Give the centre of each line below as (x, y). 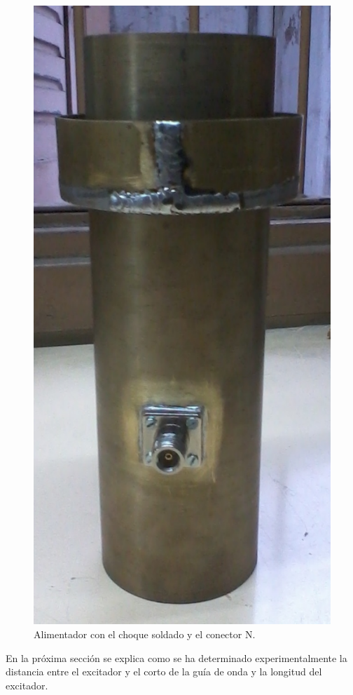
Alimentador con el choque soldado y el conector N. (145, 634)
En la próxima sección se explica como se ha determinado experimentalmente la (176, 657)
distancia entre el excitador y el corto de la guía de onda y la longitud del (164, 672)
